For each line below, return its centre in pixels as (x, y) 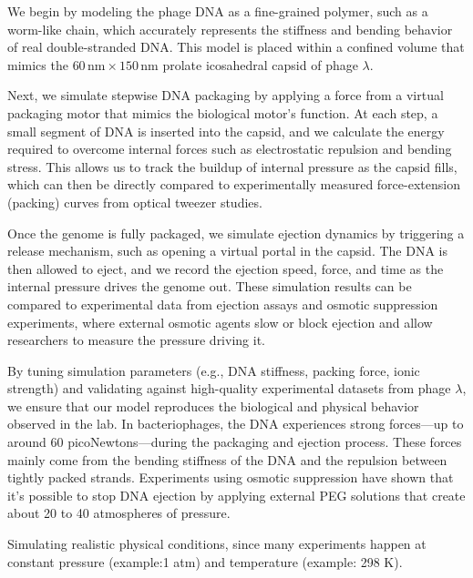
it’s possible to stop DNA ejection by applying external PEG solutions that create (236, 495)
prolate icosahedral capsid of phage (260, 64)
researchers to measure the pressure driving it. (136, 340)
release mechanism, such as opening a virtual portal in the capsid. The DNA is (227, 251)
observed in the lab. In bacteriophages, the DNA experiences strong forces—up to (236, 424)
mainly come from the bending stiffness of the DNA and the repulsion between (227, 459)
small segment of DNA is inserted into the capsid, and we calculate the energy (226, 131)
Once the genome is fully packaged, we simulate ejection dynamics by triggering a (236, 233)
